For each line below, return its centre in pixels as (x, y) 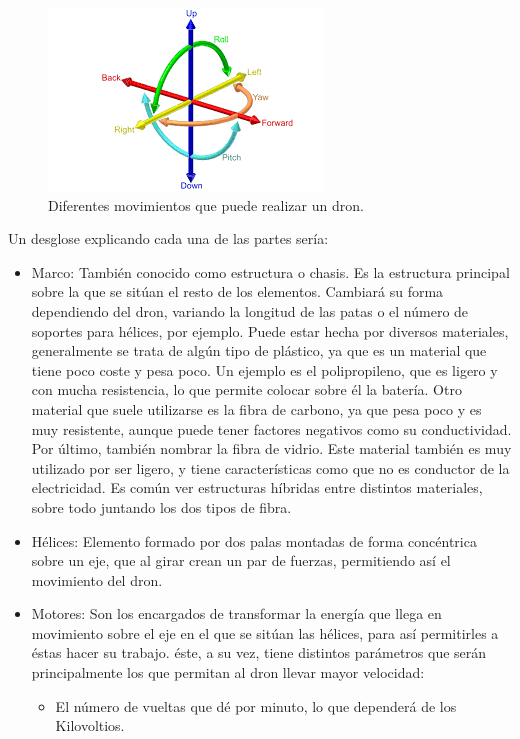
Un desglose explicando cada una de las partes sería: (168, 238)
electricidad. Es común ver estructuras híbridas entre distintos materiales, (257, 487)
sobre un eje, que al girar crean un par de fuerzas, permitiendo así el (241, 560)
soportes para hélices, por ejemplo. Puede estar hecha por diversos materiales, (270, 330)
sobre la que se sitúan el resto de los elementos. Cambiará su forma (237, 291)
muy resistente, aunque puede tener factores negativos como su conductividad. (271, 428)
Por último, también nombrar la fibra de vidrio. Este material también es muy (271, 448)
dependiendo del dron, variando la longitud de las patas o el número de (250, 310)
